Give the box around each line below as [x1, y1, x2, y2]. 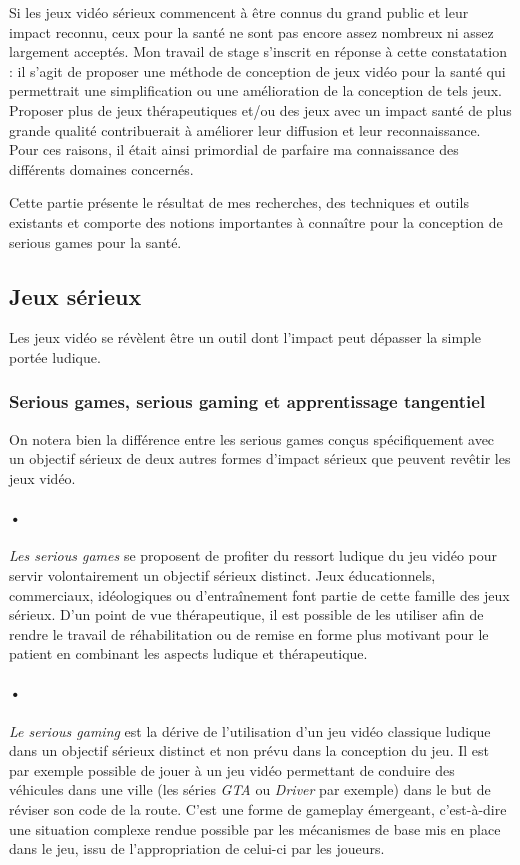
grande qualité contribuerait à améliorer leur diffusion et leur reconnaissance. [9, 119, 481, 140]
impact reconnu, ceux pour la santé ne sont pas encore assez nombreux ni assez [9, 21, 494, 42]
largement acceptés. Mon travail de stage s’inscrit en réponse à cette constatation [9, 41, 507, 62]
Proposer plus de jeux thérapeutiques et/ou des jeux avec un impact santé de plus [9, 99, 512, 120]
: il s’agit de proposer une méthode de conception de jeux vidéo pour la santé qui [9, 60, 506, 81]
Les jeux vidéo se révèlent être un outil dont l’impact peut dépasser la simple [9, 327, 481, 348]
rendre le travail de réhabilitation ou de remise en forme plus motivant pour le [9, 623, 489, 644]
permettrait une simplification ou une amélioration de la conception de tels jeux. [9, 80, 503, 101]
